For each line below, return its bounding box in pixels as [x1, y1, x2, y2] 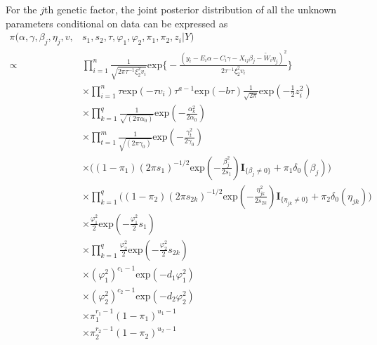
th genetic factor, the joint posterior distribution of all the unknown [44, 2, 337, 16]
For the [6, 2, 37, 16]
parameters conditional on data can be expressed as [6, 15, 228, 30]
